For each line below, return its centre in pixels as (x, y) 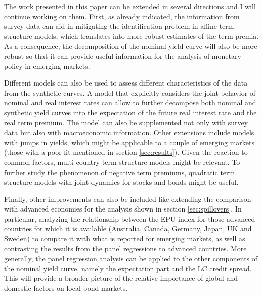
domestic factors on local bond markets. (66, 288)
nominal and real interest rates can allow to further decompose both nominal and (130, 102)
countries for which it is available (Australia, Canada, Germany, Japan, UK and (128, 228)
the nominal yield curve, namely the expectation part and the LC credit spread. (128, 268)
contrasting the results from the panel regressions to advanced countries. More (125, 248)
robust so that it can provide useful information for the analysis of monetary (123, 55)
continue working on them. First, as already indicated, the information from (122, 16)
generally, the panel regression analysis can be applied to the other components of (131, 258)
